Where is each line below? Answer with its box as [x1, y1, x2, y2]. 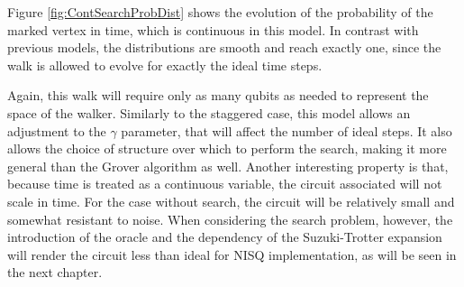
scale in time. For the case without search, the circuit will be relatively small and [7, 191, 455, 210]
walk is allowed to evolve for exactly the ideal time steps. [7, 55, 323, 74]
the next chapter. [7, 263, 103, 282]
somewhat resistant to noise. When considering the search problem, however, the [7, 209, 453, 228]
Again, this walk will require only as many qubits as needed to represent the [7, 86, 429, 105]
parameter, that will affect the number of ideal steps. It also [121, 121, 452, 140]
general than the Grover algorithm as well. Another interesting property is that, [7, 156, 449, 175]
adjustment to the [7, 121, 106, 140]
